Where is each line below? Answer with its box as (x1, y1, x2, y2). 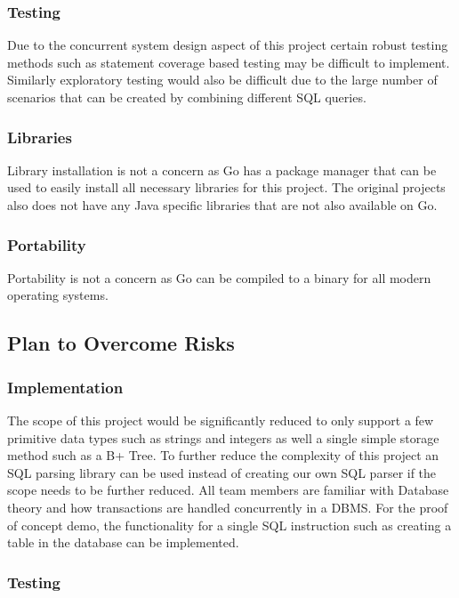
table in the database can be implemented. (7, 533, 239, 552)
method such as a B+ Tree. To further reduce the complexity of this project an (7, 446, 439, 465)
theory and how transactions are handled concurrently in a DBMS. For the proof (7, 497, 448, 516)
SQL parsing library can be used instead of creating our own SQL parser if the (7, 463, 437, 481)
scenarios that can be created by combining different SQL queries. (7, 88, 366, 106)
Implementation (7, 376, 124, 398)
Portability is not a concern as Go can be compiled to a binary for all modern (7, 268, 431, 287)
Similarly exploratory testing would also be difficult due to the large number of (7, 70, 438, 89)
